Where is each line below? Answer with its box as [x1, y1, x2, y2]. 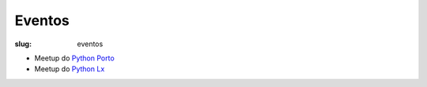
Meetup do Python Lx [34, 64, 105, 74]
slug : [14, 39, 32, 49]
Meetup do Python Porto [34, 53, 115, 63]
